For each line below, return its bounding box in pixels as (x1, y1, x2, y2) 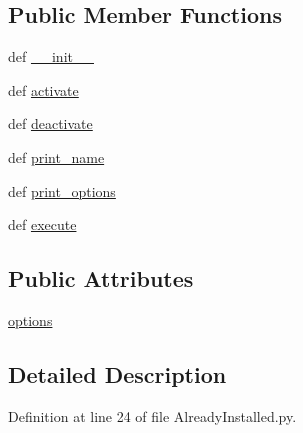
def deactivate (8, 113, 93, 134)
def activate (8, 79, 79, 100)
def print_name (8, 146, 105, 167)
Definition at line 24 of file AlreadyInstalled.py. (8, 405, 297, 426)
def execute (8, 214, 77, 235)
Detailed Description (8, 358, 227, 389)
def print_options (8, 180, 116, 201)
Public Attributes (8, 263, 194, 294)
